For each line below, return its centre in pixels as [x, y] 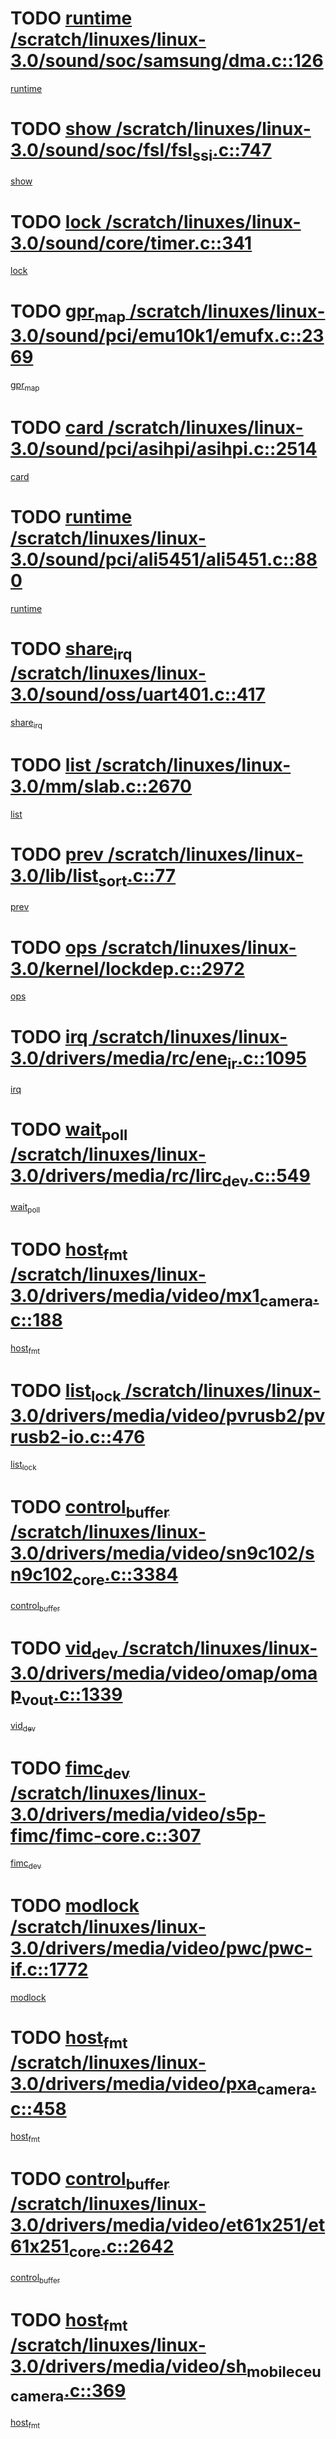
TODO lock [56, 221]
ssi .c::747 [231, 152]
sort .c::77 [137, 878]
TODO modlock [75, 1906]
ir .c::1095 [266, 1060]
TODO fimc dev [70, 1770]
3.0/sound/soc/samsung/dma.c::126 [167, 61]
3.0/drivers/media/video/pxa [134, 2083]
